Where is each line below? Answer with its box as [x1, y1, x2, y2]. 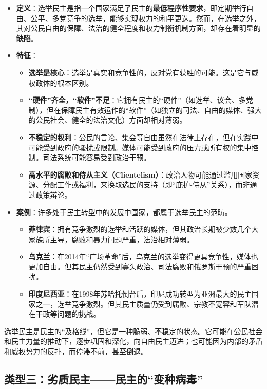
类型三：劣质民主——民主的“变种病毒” [4, 371, 203, 387]
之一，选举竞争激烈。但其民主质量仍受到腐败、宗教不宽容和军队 [35, 298, 252, 309]
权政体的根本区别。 [28, 77, 93, 88]
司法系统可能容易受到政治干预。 [43, 152, 151, 163]
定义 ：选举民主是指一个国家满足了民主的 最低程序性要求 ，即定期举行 [16, 3, 246, 13]
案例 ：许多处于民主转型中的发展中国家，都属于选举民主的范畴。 [16, 206, 232, 217]
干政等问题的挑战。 [35, 308, 101, 319]
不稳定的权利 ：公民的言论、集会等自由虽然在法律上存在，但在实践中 [28, 131, 259, 142]
